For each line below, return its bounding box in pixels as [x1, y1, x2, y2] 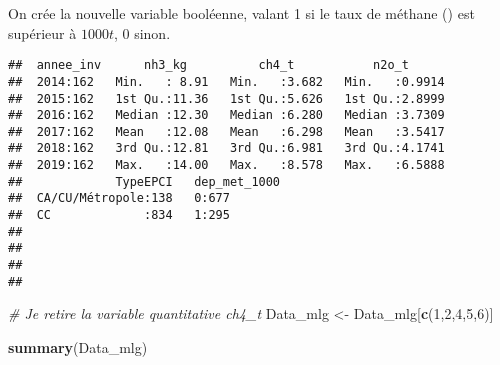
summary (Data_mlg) [8, 336, 148, 357]
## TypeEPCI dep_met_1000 [8, 174, 281, 189]
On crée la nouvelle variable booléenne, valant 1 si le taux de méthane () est [8, 3, 475, 23]
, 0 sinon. [113, 22, 171, 43]
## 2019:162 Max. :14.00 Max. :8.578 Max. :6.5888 [8, 158, 445, 173]
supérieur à [8, 22, 77, 43]
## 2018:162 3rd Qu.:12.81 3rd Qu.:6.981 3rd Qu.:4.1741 [8, 141, 445, 156]
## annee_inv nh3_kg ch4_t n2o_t [8, 58, 409, 73]
